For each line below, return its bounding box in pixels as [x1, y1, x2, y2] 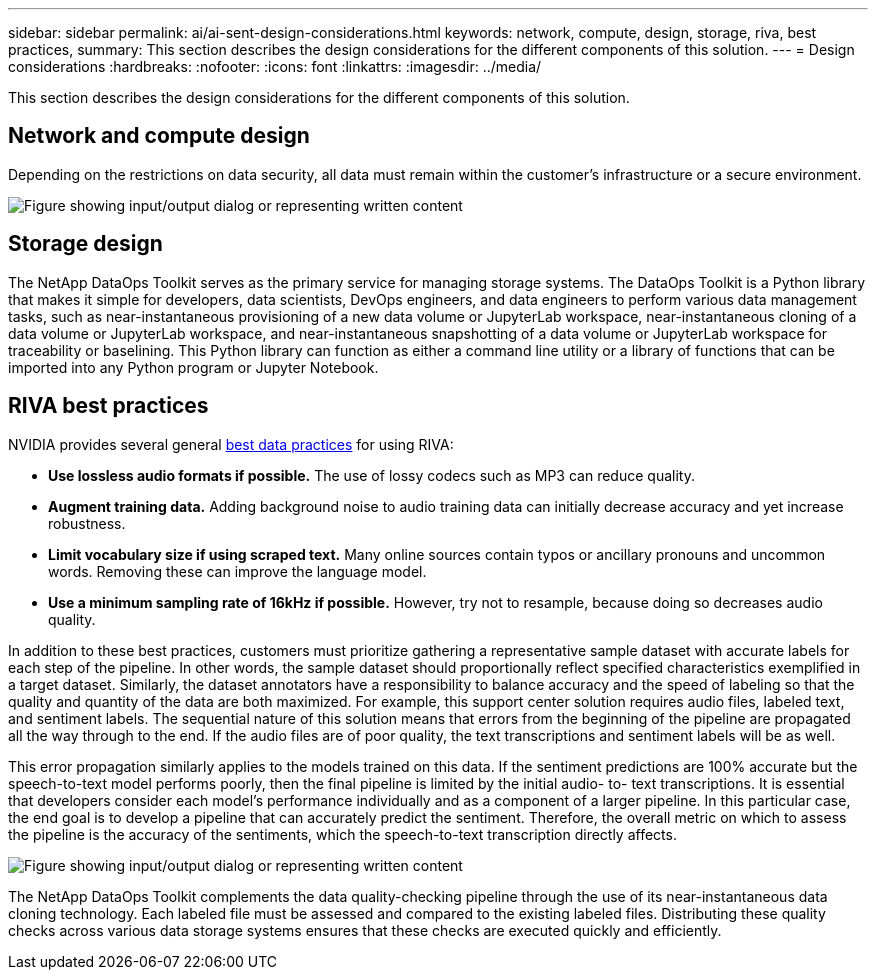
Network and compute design [8, 123, 310, 149]
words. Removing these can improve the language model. [48, 562, 427, 580]
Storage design [8, 231, 163, 257]
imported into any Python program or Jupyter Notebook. [8, 358, 379, 376]
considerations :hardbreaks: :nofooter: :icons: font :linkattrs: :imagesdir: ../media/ [8, 58, 542, 75]
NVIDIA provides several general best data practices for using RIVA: [8, 435, 454, 453]
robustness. [48, 514, 126, 532]
